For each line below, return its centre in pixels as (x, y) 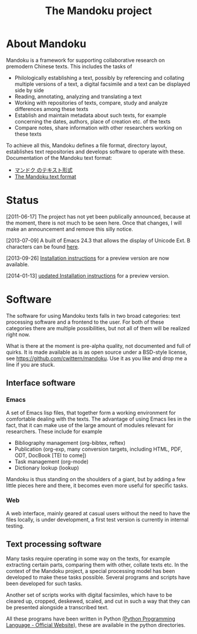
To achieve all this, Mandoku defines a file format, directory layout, (86, 145)
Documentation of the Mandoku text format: (59, 157)
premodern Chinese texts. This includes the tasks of (69, 66)
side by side (29, 90)
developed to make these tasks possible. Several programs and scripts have (98, 577)
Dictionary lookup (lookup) (47, 468)
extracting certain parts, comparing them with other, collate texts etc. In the (97, 565)
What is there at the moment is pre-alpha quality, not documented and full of (98, 345)
